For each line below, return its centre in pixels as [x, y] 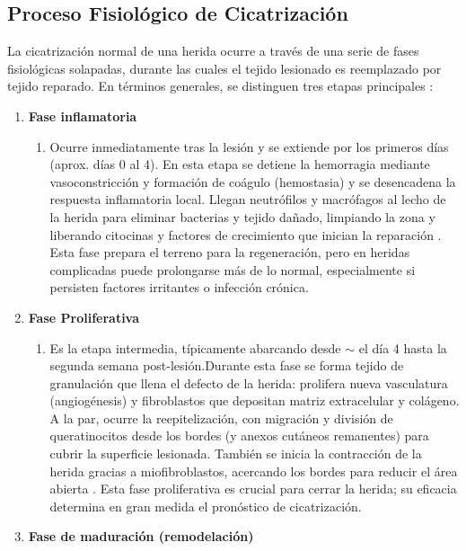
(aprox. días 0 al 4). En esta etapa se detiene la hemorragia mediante [240, 164]
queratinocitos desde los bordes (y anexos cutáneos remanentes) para [239, 435]
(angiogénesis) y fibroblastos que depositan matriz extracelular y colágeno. [255, 400]
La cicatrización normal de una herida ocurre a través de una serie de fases [213, 51]
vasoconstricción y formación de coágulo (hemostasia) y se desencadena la [253, 181]
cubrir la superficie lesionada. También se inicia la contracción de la [236, 453]
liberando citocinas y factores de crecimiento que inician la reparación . [246, 234]
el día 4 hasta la [403, 347]
